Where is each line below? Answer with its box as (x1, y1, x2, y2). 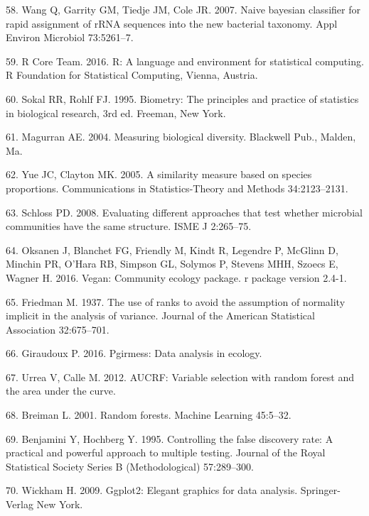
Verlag (6, 497, 33, 512)
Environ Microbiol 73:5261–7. (6, 30, 134, 45)
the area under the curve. (6, 383, 116, 398)
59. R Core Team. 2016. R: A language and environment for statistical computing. (6, 53, 364, 68)
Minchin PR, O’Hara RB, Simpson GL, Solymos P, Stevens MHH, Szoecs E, (6, 256, 338, 271)
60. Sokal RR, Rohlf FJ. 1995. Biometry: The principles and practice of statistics (6, 91, 359, 106)
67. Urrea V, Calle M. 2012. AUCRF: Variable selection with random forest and (6, 369, 354, 384)
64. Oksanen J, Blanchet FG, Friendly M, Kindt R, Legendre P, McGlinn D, (6, 242, 338, 257)
